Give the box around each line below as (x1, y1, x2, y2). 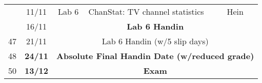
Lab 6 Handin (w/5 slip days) (102, 35, 209, 47)
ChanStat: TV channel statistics (88, 6, 204, 17)
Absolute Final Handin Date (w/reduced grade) (56, 50, 254, 62)
